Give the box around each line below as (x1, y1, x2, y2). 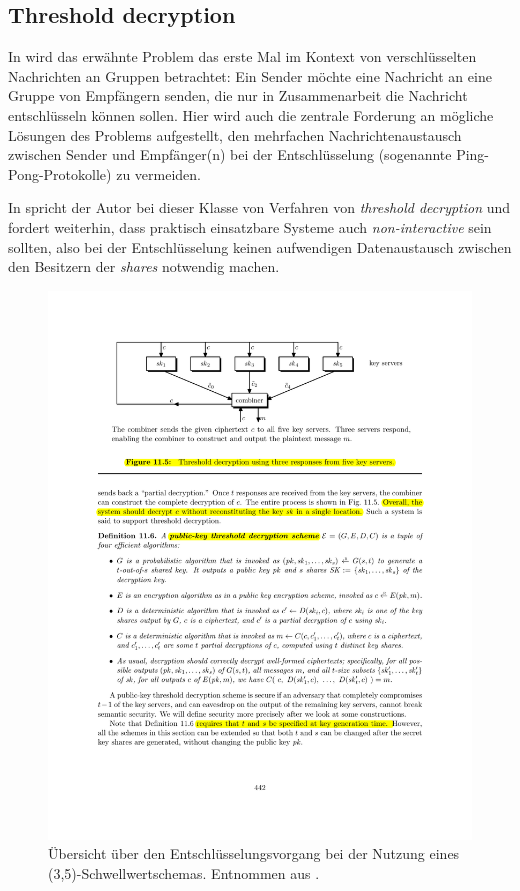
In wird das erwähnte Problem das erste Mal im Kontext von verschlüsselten (8, 46, 477, 67)
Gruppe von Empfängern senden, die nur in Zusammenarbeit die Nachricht (8, 85, 468, 106)
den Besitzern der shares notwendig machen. (8, 256, 280, 277)
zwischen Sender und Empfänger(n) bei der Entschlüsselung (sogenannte (8, 144, 452, 165)
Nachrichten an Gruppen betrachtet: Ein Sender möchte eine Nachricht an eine (8, 65, 492, 86)
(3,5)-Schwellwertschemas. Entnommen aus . (48, 862, 320, 883)
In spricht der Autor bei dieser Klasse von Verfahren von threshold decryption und (8, 197, 511, 218)
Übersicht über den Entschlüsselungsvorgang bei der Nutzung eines (48, 843, 460, 864)
